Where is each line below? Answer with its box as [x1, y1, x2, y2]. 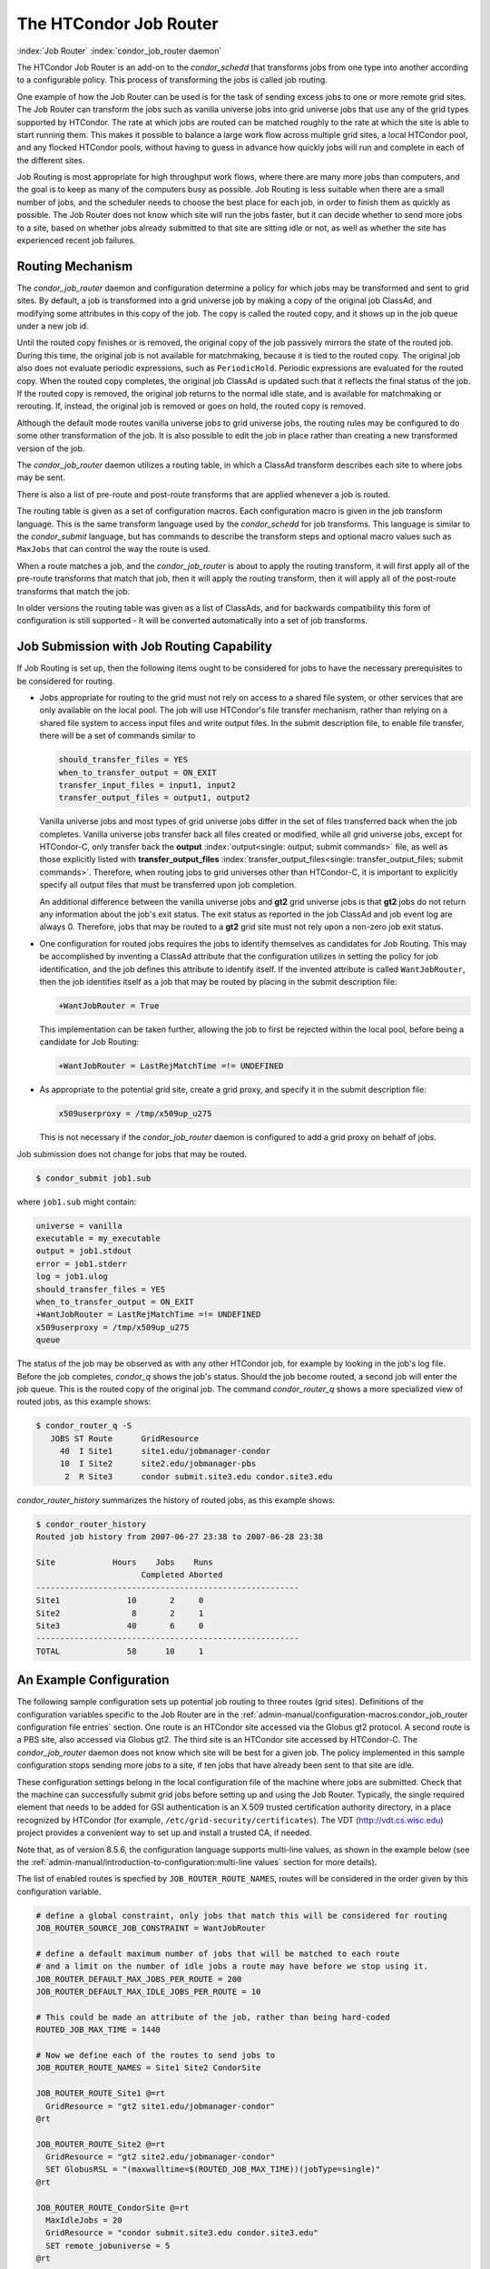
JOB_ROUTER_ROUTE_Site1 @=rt [35, 2088, 166, 2098]
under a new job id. [16, 320, 90, 331]
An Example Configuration [16, 1673, 170, 1688]
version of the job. [16, 443, 85, 454]
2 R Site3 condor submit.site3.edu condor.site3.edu [64, 1471, 333, 1481]
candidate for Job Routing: [39, 1036, 140, 1047]
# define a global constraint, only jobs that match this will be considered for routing [35, 1910, 448, 1920]
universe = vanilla [35, 1221, 122, 1231]
